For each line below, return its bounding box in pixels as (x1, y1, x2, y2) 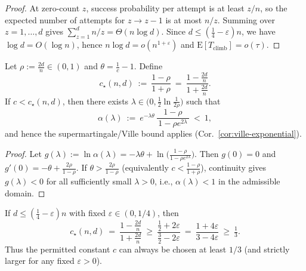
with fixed (69, 207, 106, 219)
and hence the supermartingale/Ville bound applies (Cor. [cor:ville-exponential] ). (5, 127, 302, 140)
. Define (134, 60, 163, 72)
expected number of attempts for (5, 13, 125, 26)
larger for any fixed (5, 254, 75, 267)
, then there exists (62, 94, 129, 107)
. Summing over (217, 13, 275, 26)
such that (186, 94, 221, 107)
